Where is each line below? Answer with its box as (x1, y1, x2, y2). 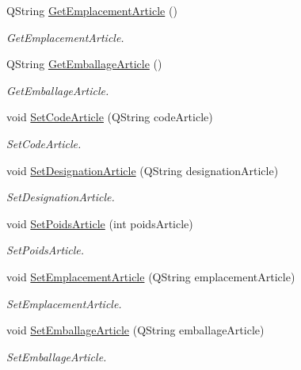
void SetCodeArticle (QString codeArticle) (6, 109, 213, 125)
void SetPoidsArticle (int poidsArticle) (6, 215, 193, 231)
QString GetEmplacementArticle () (6, 2, 177, 18)
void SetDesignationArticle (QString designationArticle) (6, 162, 279, 178)
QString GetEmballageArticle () (6, 55, 162, 72)
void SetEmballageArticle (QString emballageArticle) (6, 322, 265, 338)
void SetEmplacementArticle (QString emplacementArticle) (6, 268, 295, 284)
